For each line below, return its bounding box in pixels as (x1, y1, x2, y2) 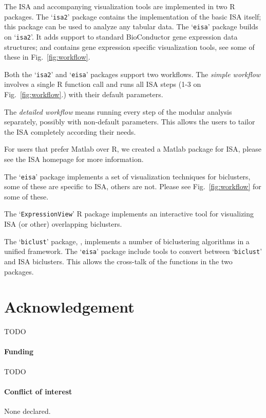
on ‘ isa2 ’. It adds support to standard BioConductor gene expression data (4, 31, 238, 42)
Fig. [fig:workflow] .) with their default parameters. (4, 89, 163, 99)
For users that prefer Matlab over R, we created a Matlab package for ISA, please (4, 143, 261, 154)
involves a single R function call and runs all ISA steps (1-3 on (4, 79, 201, 89)
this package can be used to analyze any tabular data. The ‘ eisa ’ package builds (4, 21, 258, 32)
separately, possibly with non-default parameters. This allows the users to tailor (4, 116, 255, 127)
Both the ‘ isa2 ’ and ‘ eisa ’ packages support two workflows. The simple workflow (4, 68, 261, 79)
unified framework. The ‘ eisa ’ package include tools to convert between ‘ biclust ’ (4, 246, 262, 257)
